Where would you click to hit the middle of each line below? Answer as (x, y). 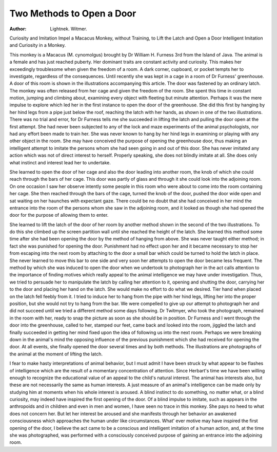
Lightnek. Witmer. (68, 29)
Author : (18, 29)
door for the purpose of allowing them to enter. (59, 215)
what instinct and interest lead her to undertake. (60, 162)
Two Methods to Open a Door (73, 13)
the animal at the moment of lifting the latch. (56, 354)
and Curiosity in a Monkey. (38, 45)
